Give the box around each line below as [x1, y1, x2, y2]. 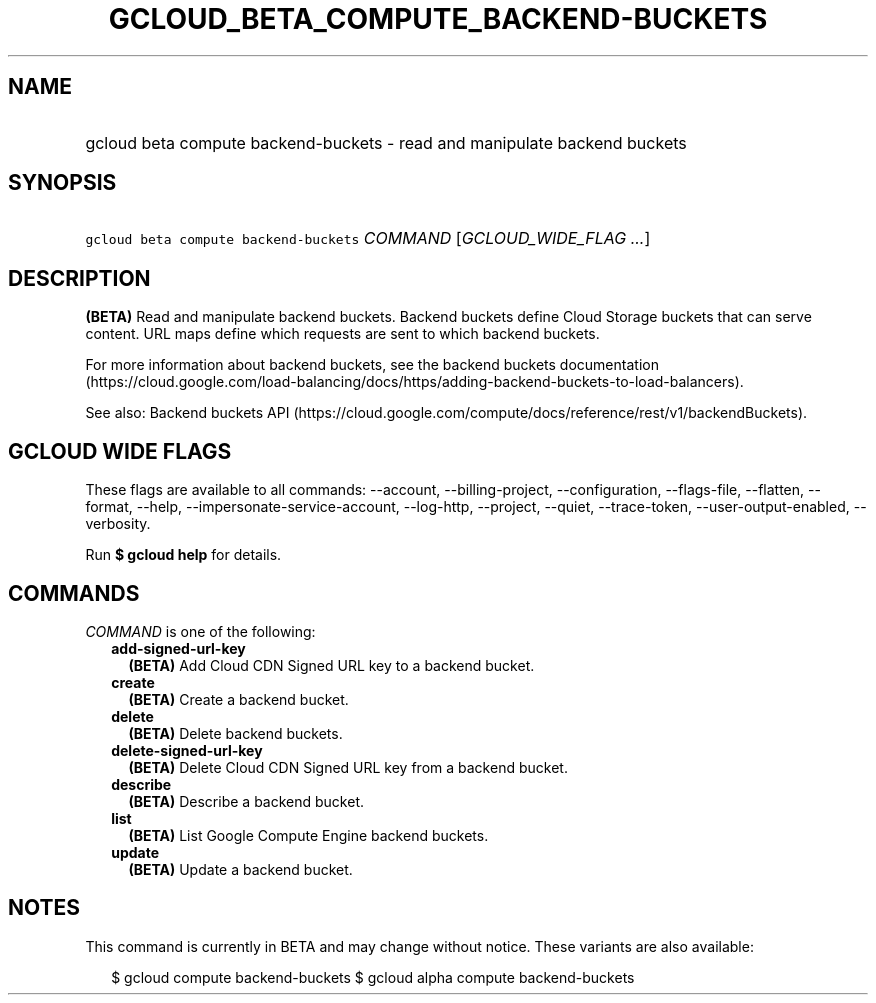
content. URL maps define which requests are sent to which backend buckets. [85, 325, 600, 343]
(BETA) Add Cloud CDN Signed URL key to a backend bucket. [128, 656, 535, 674]
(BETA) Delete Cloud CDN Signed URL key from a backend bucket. [128, 758, 568, 776]
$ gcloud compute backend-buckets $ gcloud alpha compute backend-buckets [111, 968, 635, 986]
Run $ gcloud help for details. [85, 546, 282, 564]
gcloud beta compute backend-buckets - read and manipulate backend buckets [85, 132, 687, 153]
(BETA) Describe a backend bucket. [128, 792, 364, 810]
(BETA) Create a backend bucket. [128, 690, 349, 708]
